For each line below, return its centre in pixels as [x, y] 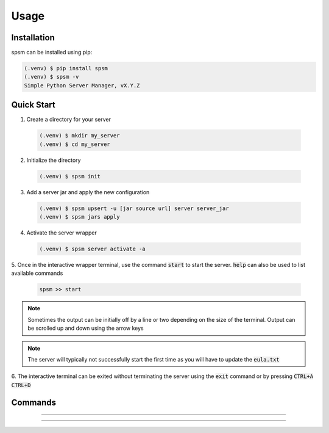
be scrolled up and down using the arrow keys [86, 328]
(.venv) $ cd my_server [75, 144]
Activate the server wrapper [62, 233]
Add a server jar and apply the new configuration [88, 192]
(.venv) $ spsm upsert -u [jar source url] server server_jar [134, 208]
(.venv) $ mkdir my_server [80, 136]
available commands [37, 273]
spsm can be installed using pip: [52, 53]
